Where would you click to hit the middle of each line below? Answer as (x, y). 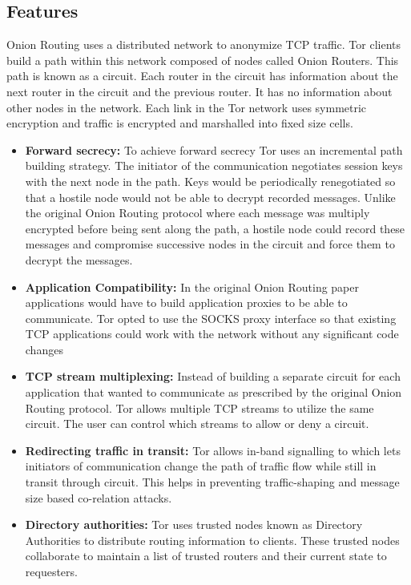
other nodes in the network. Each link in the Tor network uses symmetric (187, 107)
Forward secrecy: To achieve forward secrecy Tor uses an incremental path (214, 149)
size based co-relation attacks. (99, 497)
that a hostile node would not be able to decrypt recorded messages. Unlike (210, 197)
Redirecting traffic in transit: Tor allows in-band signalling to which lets (213, 450)
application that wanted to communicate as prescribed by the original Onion (214, 392)
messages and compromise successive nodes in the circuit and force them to (210, 244)
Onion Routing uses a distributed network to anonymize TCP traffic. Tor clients (204, 44)
